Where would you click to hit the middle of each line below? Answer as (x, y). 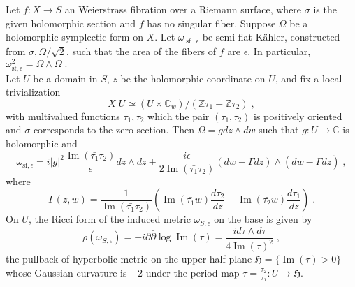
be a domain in (65, 78)
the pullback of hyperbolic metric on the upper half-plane (129, 259)
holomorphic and (42, 143)
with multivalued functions (63, 116)
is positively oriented (298, 116)
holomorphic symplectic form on (74, 37)
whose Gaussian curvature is (66, 272)
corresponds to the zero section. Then (114, 130)
